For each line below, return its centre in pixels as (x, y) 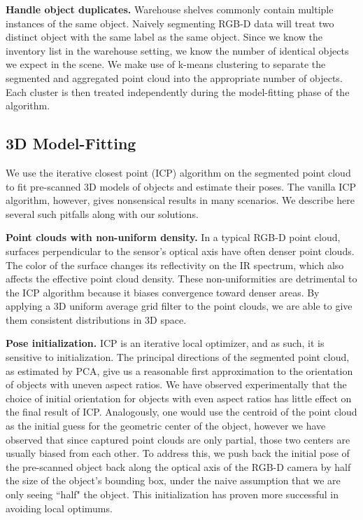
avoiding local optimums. (59, 508)
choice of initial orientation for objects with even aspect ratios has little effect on (179, 398)
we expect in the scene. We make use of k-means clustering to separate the (166, 64)
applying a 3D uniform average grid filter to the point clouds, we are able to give (179, 306)
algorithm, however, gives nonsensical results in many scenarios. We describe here (180, 200)
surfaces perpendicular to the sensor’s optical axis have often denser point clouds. (180, 251)
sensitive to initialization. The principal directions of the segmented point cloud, (178, 357)
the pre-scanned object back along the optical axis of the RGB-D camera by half (178, 466)
